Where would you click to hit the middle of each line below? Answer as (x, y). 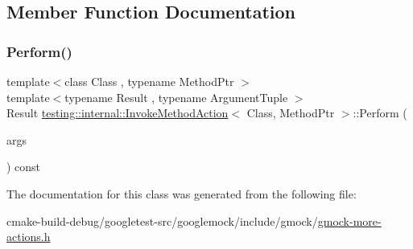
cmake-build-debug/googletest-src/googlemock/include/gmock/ (162, 220)
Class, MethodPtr (291, 113)
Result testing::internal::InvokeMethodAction (118, 113)
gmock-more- (349, 220)
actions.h (29, 237)
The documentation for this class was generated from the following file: (182, 193)
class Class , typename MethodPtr (149, 81)
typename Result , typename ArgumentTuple (176, 97)
